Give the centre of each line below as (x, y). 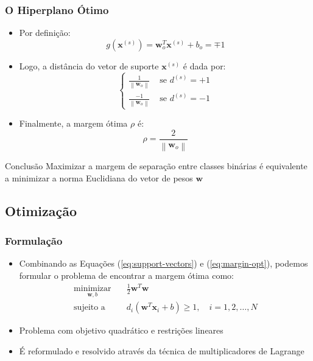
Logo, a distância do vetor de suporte (89, 65)
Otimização (41, 210)
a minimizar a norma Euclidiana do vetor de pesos (99, 177)
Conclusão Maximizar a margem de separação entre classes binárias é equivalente (156, 166)
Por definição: (45, 33)
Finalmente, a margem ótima (73, 123)
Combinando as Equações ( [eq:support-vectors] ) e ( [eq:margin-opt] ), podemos (164, 263)
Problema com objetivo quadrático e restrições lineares (121, 330)
